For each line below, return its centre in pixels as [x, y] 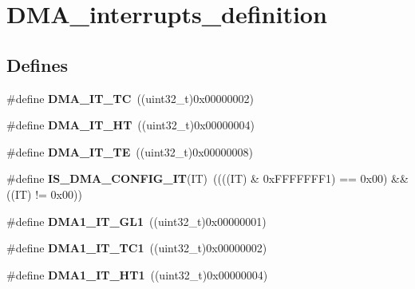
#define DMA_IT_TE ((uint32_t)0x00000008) [130, 151]
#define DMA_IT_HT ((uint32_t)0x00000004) [130, 125]
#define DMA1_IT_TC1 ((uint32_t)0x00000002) [137, 248]
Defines [38, 64]
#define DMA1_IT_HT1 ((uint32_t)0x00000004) [137, 274]
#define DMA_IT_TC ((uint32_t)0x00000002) [130, 98]
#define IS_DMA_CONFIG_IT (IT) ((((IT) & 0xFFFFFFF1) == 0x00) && [207, 178]
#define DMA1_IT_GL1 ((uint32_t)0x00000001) [136, 221]
